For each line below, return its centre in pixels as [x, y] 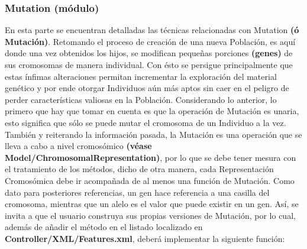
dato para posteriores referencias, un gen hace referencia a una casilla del [137, 192]
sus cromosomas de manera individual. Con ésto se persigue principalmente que [149, 64]
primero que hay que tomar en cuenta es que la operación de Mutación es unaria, [152, 111]
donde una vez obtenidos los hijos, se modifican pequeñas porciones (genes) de [149, 53]
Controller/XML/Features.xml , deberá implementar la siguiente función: [145, 238]
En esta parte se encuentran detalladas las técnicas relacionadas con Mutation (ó [152, 30]
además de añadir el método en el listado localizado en [104, 227]
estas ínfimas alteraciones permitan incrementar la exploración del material [141, 76]
